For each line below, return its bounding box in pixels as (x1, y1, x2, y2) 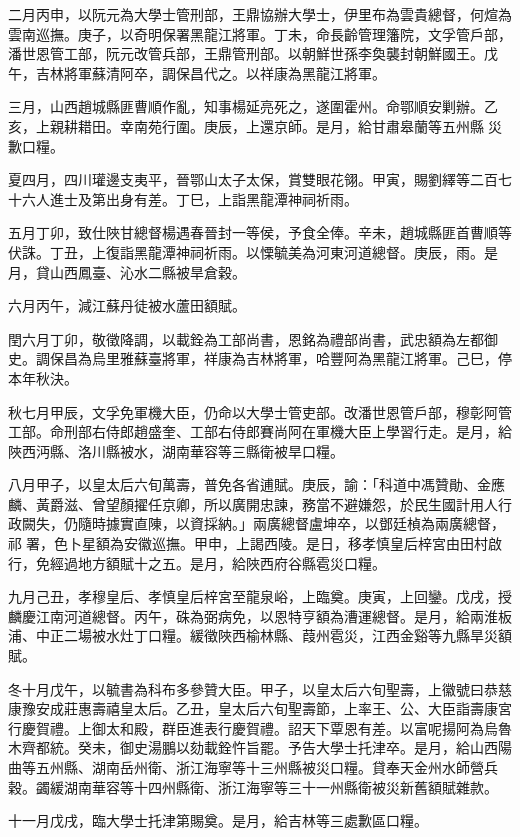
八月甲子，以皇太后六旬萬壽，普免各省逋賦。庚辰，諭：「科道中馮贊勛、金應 (8, 474, 505, 495)
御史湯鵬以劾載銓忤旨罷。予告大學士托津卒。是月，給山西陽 (119, 737, 512, 758)
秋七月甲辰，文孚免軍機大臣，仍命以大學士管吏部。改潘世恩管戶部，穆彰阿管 (8, 401, 512, 422)
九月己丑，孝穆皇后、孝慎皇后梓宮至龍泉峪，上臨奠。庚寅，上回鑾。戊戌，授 (8, 586, 512, 607)
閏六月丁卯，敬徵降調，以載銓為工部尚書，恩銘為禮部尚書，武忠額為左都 (8, 328, 484, 349)
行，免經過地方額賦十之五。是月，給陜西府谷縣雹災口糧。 (8, 552, 386, 573)
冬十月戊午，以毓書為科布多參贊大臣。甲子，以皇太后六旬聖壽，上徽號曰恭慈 (8, 678, 512, 699)
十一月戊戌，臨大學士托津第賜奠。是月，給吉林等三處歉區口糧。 (8, 810, 428, 831)
